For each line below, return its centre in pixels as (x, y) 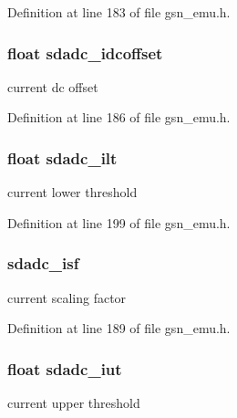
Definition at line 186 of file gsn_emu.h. (119, 117)
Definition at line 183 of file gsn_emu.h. (119, 12)
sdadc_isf (43, 263)
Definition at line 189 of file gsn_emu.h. (119, 328)
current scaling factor (67, 297)
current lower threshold (72, 192)
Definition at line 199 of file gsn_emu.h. (119, 222)
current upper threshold (74, 403)
